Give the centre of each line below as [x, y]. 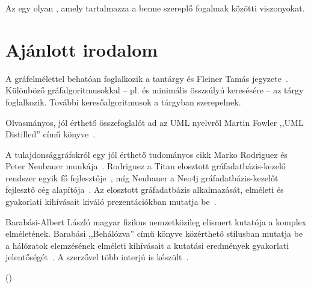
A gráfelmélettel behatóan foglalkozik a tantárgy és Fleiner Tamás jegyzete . [147, 78]
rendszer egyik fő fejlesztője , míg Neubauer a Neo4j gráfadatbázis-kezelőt [142, 177]
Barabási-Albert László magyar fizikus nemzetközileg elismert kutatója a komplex [156, 221]
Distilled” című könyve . [51, 134]
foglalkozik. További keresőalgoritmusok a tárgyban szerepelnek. [123, 102]
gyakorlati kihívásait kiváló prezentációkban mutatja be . [111, 202]
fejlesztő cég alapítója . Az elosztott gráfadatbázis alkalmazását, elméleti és [145, 189]
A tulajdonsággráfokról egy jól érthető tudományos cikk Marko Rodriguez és [146, 154]
